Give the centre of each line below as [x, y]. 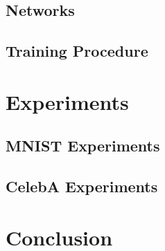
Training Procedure [77, 51]
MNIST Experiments [83, 146]
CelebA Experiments [82, 186]
